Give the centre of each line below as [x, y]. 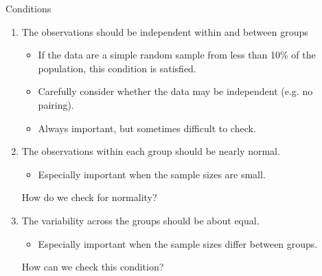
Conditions [28, 8]
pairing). [56, 104]
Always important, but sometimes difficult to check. [147, 128]
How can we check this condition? [93, 267]
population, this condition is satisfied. [117, 68]
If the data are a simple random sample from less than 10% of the [177, 55]
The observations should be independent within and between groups [165, 31]
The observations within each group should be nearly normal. [151, 151]
